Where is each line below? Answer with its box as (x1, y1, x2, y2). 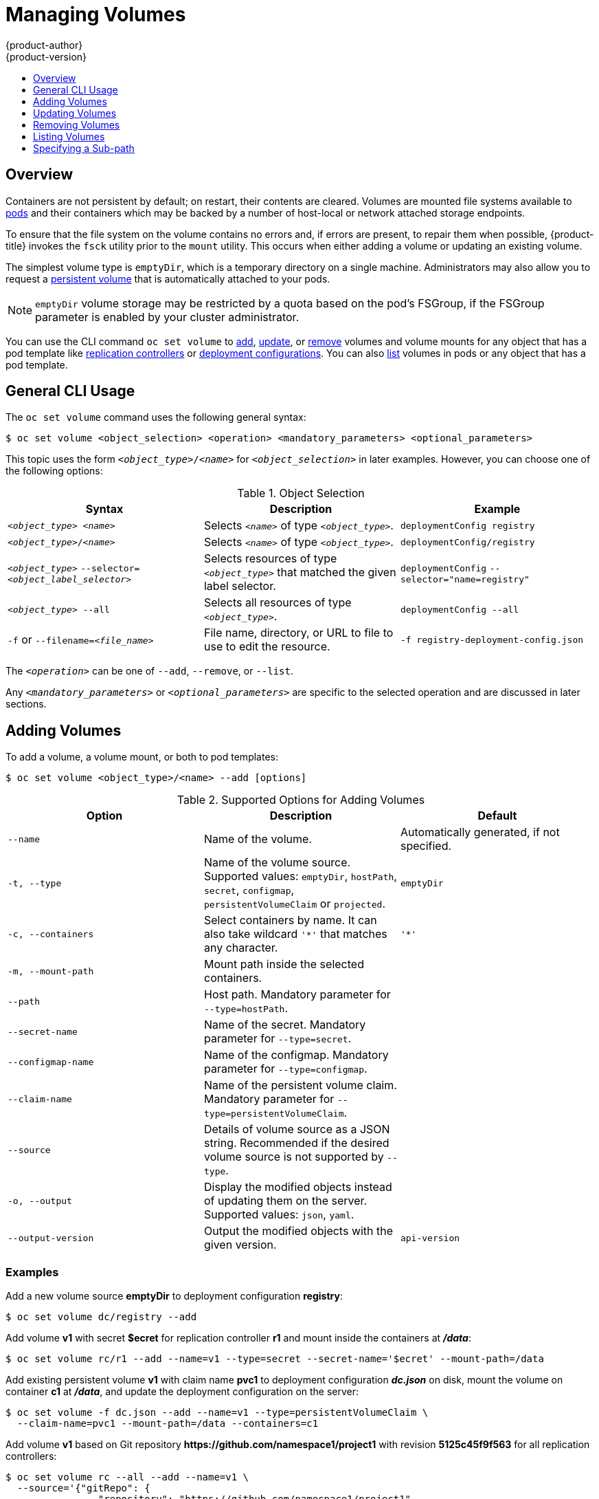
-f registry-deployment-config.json (400, 634, 584, 645)
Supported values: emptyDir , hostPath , (203, 869, 397, 884)
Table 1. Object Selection (237, 486, 365, 501)
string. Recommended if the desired (203, 1136, 389, 1150)
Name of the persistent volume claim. (203, 1078, 397, 1093)
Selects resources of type (203, 551, 337, 566)
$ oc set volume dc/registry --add (5, 1311, 197, 1323)
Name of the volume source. (203, 855, 351, 870)
